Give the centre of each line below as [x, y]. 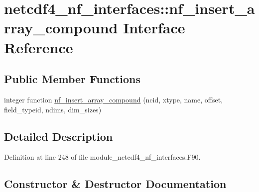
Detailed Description [59, 136]
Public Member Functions [72, 79]
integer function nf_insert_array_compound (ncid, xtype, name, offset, [114, 99]
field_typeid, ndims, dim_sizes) [53, 109]
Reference [39, 47]
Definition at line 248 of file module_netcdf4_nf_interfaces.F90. [102, 157]
